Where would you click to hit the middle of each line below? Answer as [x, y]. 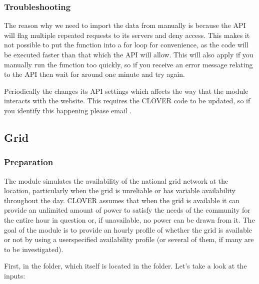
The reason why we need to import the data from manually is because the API [125, 25]
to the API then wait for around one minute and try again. [95, 74]
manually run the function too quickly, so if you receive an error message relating [128, 64]
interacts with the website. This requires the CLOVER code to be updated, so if [127, 101]
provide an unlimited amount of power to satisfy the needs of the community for [127, 210]
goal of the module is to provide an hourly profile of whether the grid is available [128, 229]
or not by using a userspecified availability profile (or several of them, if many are [129, 239]
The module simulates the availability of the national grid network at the [116, 180]
